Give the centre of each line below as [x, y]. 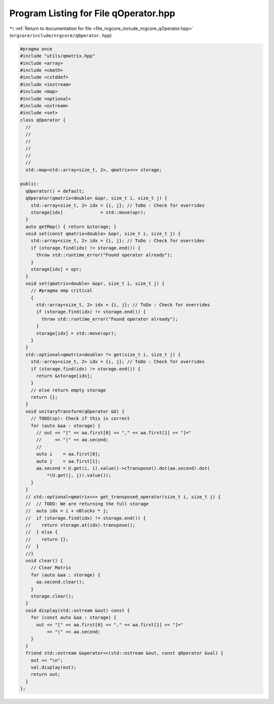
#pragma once [36, 49]
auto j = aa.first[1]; [68, 461]
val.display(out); [54, 667]
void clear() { [44, 561]
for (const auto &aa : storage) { [74, 618]
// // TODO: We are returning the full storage [87, 504]
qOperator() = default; [55, 191]
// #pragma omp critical [62, 291]
